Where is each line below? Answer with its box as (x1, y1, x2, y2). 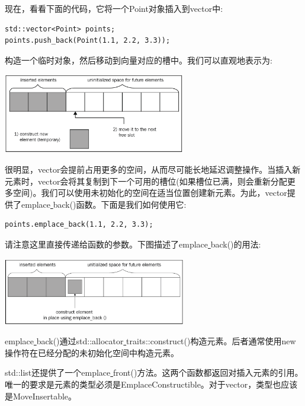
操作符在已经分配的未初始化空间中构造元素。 (5, 346, 179, 359)
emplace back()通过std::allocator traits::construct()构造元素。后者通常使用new (5, 335, 296, 347)
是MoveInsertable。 (5, 389, 77, 402)
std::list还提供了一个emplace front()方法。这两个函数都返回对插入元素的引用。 (5, 366, 303, 379)
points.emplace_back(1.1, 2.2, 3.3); (5, 220, 153, 229)
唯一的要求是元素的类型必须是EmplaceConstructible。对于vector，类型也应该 (5, 378, 298, 390)
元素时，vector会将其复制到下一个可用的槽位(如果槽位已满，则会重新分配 (5, 175, 287, 187)
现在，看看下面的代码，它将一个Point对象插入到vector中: (5, 2, 223, 14)
